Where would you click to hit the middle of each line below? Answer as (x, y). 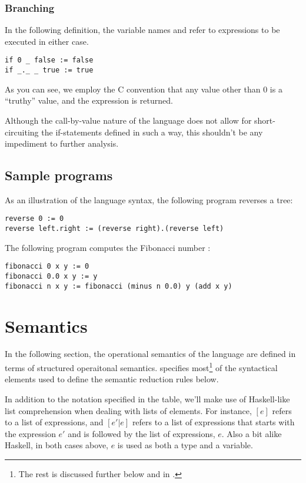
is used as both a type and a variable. (185, 445)
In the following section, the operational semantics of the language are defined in (150, 354)
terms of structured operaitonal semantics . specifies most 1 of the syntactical (141, 367)
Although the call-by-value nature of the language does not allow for (128, 120)
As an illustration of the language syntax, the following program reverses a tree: (149, 199)
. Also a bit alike (252, 433)
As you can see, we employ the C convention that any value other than (133, 89)
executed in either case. (47, 41)
